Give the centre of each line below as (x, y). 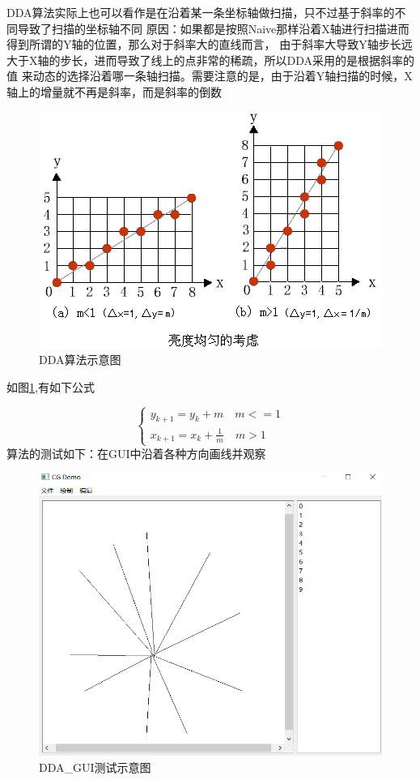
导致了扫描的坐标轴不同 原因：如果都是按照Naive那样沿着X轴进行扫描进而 (213, 28)
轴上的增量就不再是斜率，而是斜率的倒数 (114, 91)
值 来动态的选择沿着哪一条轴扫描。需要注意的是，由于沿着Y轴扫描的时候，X (210, 76)
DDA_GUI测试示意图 (95, 767)
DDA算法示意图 (80, 360)
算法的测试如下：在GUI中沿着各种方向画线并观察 (136, 453)
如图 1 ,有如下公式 (51, 386)
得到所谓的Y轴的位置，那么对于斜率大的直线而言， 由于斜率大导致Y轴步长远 (210, 44)
